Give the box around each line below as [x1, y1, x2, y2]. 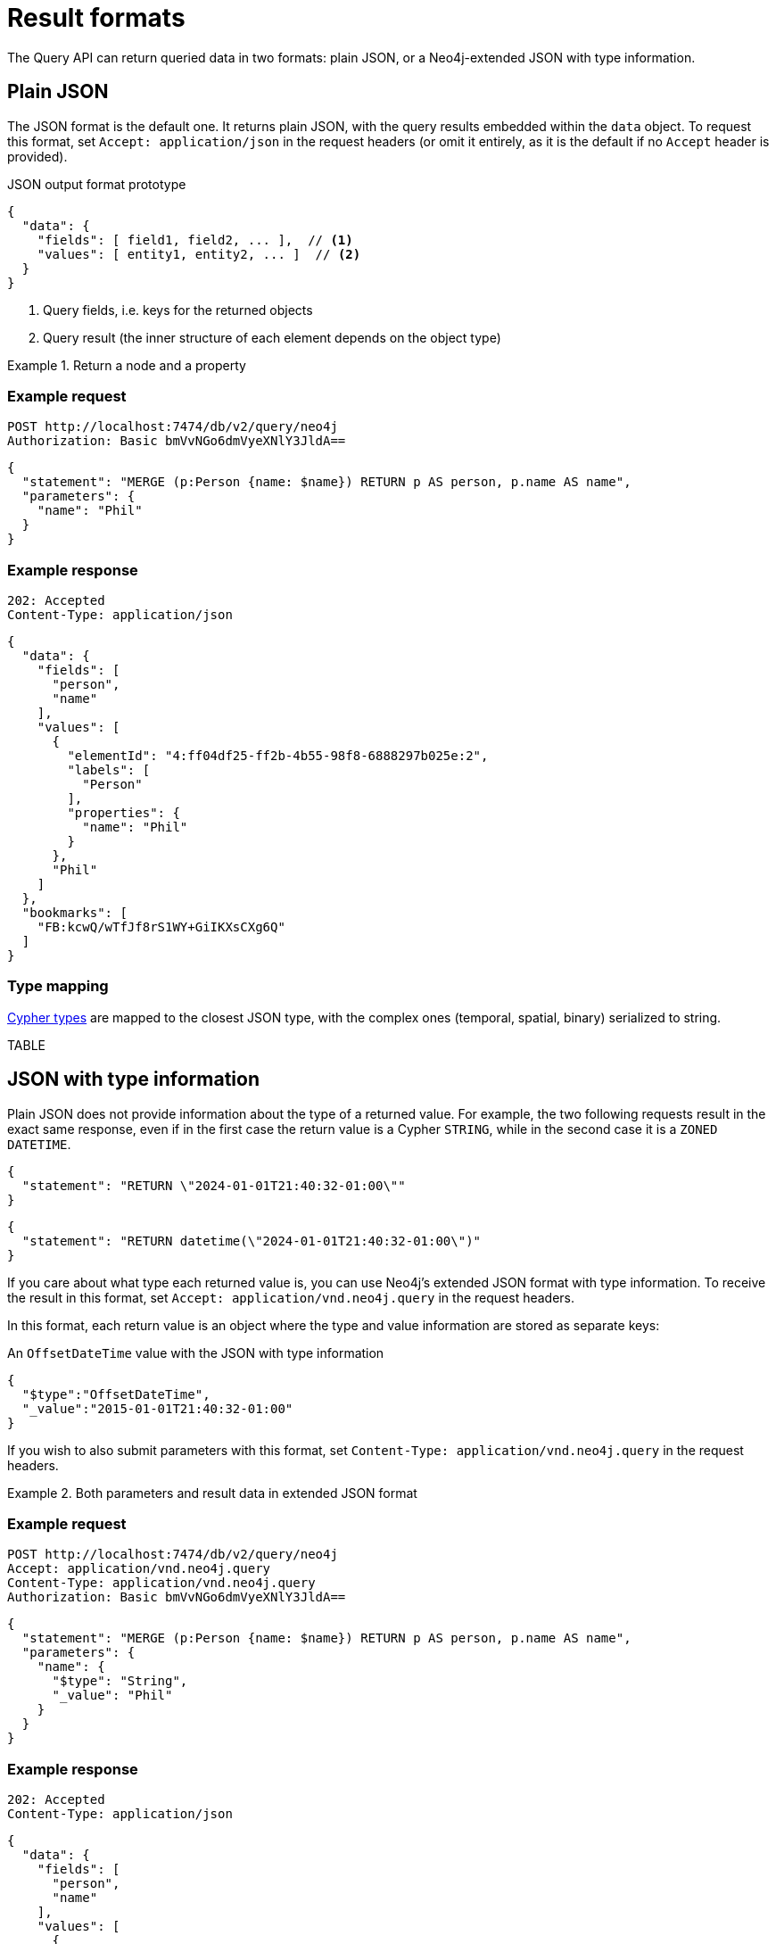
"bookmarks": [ [21, 906, 128, 921]
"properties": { [67, 806, 180, 821]
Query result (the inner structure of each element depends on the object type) [43, 329, 501, 345]
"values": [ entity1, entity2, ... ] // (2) [37, 246, 361, 261]
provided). [7, 148, 68, 164]
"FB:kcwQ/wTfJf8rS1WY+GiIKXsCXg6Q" [37, 920, 285, 935]
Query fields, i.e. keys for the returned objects [43, 302, 313, 318]
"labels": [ [67, 763, 151, 778]
